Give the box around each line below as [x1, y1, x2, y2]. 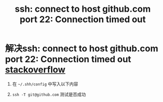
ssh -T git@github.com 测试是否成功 [12, 91, 86, 97]
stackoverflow [5, 64, 65, 76]
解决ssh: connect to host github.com [5, 43, 159, 54]
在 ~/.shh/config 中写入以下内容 [12, 81, 78, 87]
